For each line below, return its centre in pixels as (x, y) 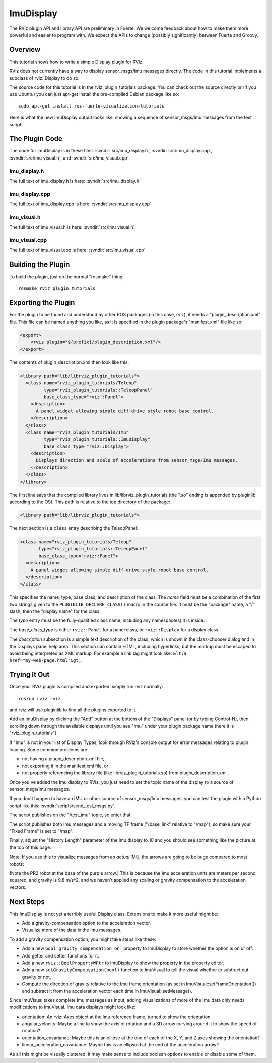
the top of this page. (30, 847)
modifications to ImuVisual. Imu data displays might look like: (73, 1007)
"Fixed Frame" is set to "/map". (41, 831)
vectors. (18, 887)
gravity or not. (37, 977)
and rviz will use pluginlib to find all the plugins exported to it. (73, 710)
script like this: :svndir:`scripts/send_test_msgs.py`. (62, 806)
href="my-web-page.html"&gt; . (46, 660)
